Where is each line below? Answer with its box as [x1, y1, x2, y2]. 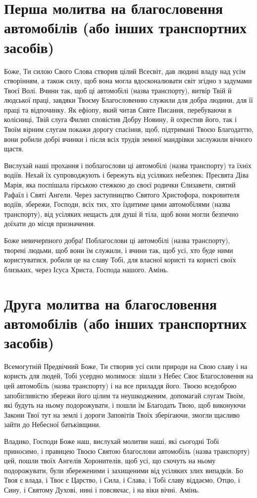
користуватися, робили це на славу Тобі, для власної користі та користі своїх [4, 254, 236, 265]
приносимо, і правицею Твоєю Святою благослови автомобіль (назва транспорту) [4, 445, 250, 456]
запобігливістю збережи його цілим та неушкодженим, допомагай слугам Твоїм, [4, 390, 245, 400]
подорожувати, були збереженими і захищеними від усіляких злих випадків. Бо [4, 465, 243, 475]
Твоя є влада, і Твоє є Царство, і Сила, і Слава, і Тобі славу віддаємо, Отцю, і [4, 475, 240, 485]
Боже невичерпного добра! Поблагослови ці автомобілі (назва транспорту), [4, 235, 230, 245]
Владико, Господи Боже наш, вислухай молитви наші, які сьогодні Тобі [4, 436, 219, 446]
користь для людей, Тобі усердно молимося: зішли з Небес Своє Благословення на [4, 371, 254, 381]
